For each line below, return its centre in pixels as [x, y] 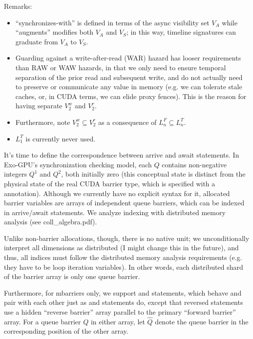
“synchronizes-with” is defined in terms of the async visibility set [112, 22]
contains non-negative [194, 164]
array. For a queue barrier [42, 321]
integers [16, 174]
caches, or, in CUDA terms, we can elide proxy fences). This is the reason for [131, 96]
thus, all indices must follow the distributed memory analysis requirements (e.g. [123, 257]
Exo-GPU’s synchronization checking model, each [78, 164]
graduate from [37, 41]
